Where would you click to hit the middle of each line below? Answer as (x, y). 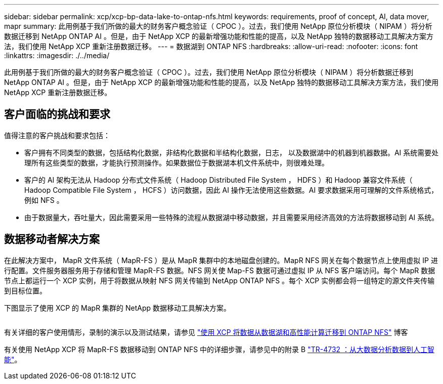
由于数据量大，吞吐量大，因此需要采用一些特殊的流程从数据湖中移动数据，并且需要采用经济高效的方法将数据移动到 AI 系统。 (232, 217)
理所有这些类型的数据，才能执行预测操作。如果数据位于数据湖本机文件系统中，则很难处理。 (176, 162)
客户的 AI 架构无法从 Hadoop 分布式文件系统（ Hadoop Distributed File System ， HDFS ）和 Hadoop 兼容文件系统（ (218, 180)
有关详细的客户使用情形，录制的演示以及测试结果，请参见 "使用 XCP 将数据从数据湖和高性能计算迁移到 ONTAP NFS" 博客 (206, 332)
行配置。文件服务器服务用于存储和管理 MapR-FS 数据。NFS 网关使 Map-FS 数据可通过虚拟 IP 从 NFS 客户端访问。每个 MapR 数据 (220, 270)
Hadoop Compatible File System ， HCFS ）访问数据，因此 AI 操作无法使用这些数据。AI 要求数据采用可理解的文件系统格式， (231, 190)
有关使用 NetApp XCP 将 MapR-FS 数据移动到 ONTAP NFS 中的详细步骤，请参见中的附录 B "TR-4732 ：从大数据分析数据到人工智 (219, 349)
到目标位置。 (25, 290)
